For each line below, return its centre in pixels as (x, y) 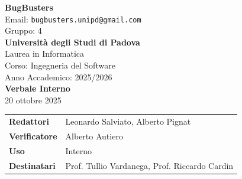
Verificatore (33, 136)
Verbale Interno (38, 88)
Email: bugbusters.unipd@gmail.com (73, 19)
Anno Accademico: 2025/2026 (59, 77)
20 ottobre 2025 (33, 100)
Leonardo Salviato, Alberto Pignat (128, 121)
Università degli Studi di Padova (72, 42)
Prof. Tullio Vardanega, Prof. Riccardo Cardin (149, 165)
